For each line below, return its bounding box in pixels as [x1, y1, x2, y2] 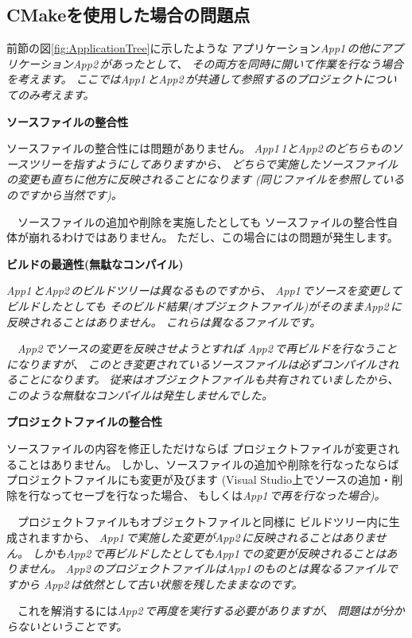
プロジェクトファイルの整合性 [6, 413, 162, 430]
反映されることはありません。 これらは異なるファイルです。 [6, 313, 321, 330]
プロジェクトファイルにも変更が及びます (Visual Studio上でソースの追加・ [6, 471, 392, 488]
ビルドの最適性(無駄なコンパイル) [6, 255, 184, 272]
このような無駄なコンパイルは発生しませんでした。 [6, 386, 273, 403]
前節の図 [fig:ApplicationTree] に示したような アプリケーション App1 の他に [6, 40, 381, 56]
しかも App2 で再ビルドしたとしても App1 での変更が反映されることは [33, 544, 387, 561]
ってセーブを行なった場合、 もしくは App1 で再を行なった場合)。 [50, 486, 386, 503]
